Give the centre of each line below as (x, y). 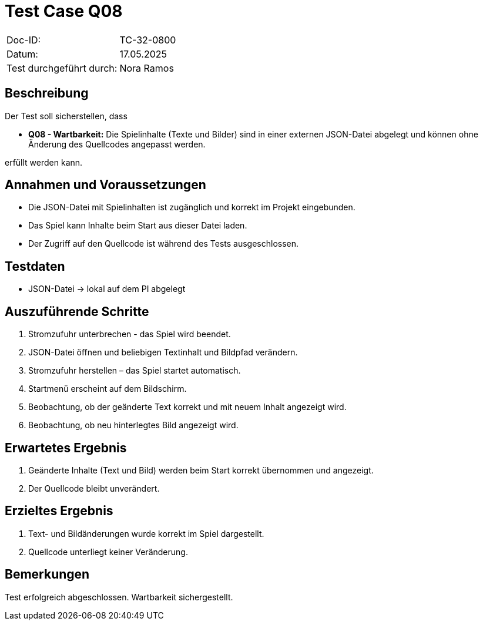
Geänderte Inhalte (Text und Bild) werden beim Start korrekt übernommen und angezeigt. (201, 470)
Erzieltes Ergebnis (59, 511)
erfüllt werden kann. (44, 162)
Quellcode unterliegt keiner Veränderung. (108, 552)
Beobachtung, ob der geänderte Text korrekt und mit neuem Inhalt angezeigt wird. (187, 407)
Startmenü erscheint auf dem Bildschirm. (108, 389)
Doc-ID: (24, 40)
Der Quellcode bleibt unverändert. (94, 488)
